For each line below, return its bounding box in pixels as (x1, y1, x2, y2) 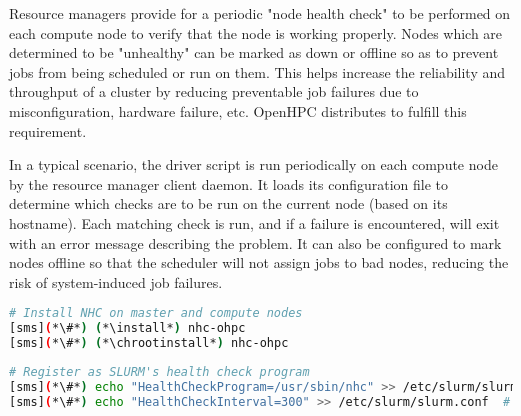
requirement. (9, 120, 87, 141)
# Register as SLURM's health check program (9, 364, 310, 379)
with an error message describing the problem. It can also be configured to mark (9, 232, 502, 253)
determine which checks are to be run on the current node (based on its (9, 193, 448, 214)
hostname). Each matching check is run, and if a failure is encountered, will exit (9, 212, 500, 233)
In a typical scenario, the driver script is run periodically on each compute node (9, 154, 498, 175)
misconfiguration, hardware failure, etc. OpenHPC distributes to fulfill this (9, 100, 467, 121)
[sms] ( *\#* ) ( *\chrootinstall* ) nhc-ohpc (9, 336, 289, 351)
